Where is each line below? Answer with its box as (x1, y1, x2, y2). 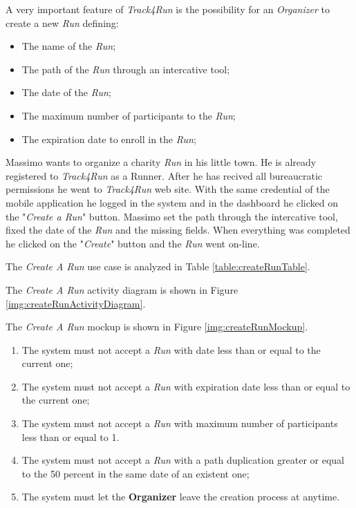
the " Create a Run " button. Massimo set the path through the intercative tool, (6, 209, 338, 223)
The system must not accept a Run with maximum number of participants (21, 416, 338, 431)
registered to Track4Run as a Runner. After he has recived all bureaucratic (6, 168, 323, 182)
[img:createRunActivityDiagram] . (6, 296, 146, 310)
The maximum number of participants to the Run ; (21, 108, 236, 122)
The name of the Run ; (21, 39, 116, 53)
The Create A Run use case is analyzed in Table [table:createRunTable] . (6, 259, 310, 274)
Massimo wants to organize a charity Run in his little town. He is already (6, 155, 317, 169)
